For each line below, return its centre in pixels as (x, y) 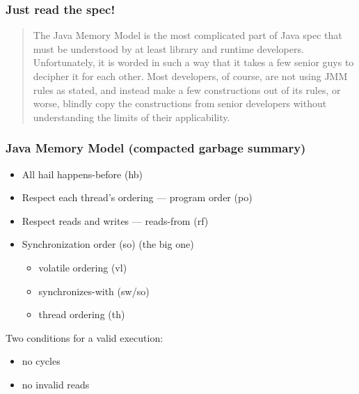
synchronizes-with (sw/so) (94, 291)
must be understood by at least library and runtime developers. (168, 48)
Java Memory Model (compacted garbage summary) (156, 148)
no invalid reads (56, 384)
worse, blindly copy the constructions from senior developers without (180, 103)
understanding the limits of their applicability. (131, 117)
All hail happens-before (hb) (82, 174)
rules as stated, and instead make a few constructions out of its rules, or (187, 89)
